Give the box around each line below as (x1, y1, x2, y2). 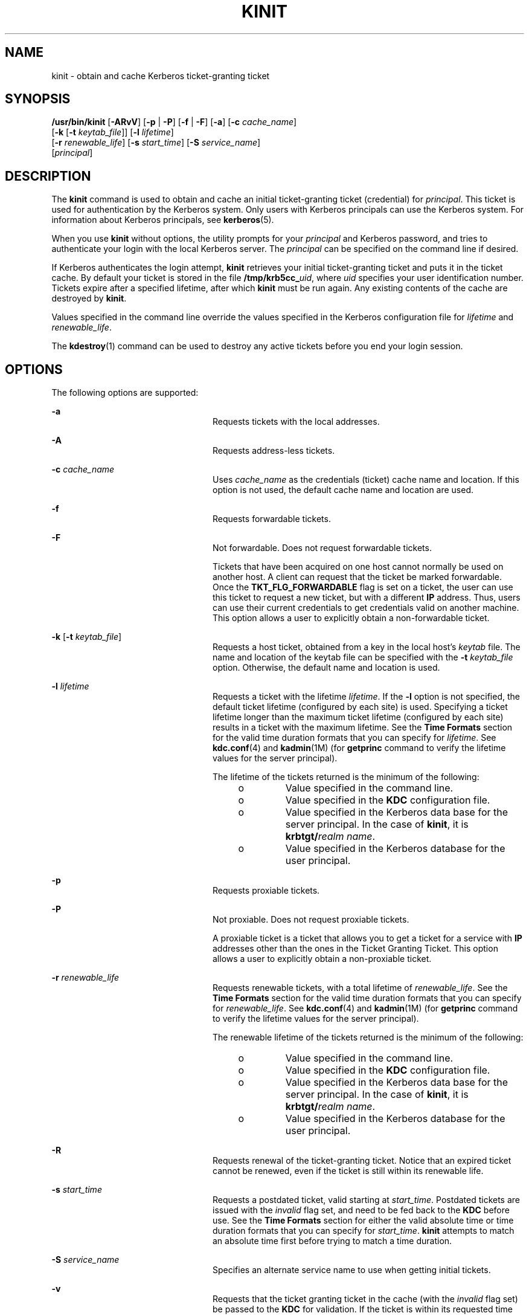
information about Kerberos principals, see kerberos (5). (51, 214, 274, 225)
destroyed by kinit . (51, 293, 127, 304)
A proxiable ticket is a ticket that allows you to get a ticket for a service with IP (213, 933, 522, 944)
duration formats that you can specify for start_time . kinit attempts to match (213, 1225, 515, 1236)
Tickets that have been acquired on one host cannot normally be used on (213, 561, 504, 572)
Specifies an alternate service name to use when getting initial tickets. (213, 1265, 491, 1276)
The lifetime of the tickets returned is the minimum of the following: (213, 772, 479, 782)
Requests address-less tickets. (213, 445, 335, 456)
